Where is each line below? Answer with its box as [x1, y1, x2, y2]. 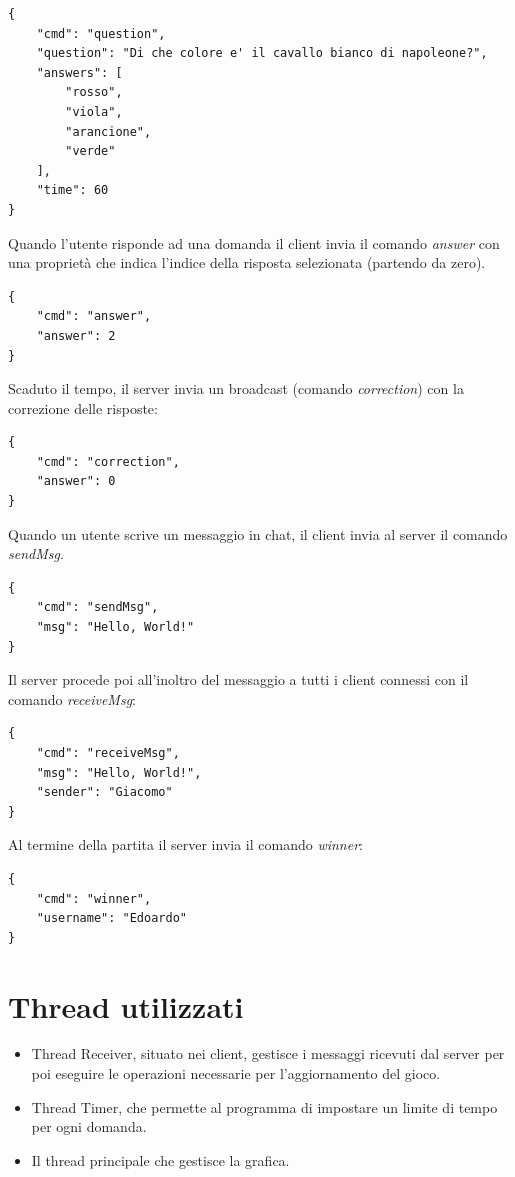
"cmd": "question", [36, 26, 166, 41]
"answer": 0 [36, 474, 116, 489]
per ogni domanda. [31, 1116, 147, 1137]
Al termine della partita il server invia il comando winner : [8, 834, 363, 855]
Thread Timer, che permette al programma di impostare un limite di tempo [31, 1096, 498, 1117]
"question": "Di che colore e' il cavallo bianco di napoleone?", [36, 46, 488, 61]
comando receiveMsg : [8, 688, 137, 709]
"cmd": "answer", [36, 309, 152, 324]
